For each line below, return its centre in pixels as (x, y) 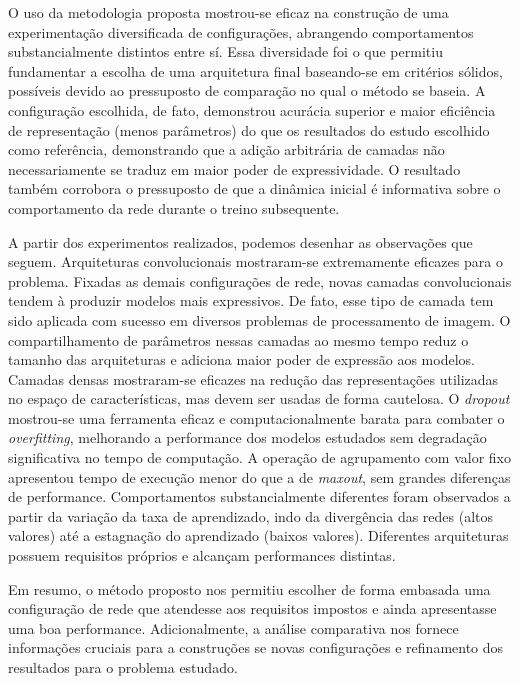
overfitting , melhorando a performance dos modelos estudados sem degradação (247, 437)
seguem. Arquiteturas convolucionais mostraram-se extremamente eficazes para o (255, 261)
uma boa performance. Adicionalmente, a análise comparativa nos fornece (233, 627)
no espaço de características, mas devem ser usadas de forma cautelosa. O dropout (259, 398)
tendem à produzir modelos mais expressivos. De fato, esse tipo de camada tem (251, 300)
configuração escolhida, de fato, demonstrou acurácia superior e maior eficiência (252, 109)
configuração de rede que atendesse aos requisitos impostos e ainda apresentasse (252, 608)
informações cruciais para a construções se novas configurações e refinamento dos (256, 647)
